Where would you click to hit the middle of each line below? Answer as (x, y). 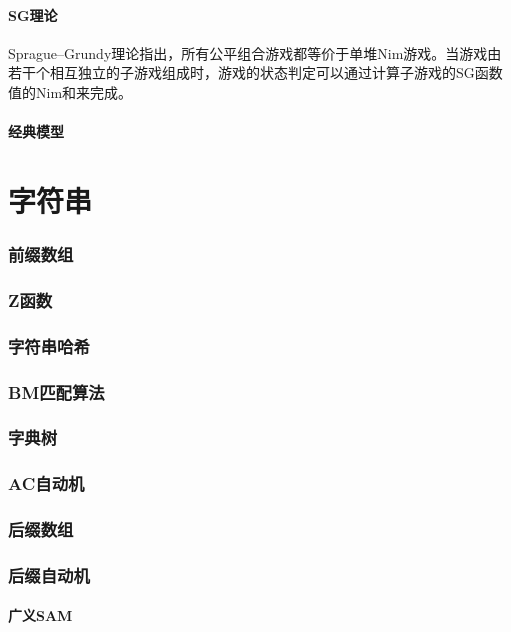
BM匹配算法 (56, 391)
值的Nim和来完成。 (70, 91)
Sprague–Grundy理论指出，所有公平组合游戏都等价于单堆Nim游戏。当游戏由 (255, 52)
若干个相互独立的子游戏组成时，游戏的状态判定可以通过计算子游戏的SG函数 (255, 72)
